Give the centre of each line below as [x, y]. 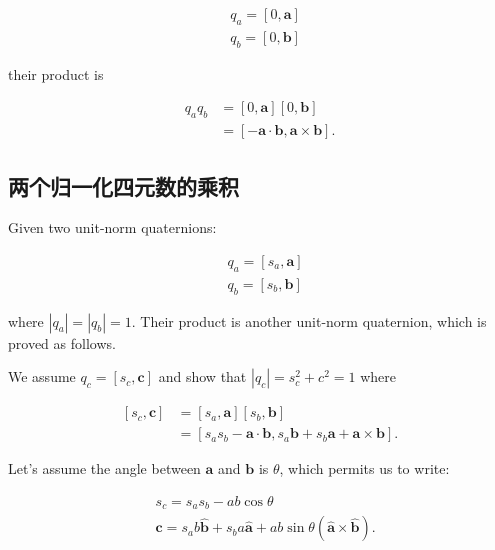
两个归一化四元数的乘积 [123, 185]
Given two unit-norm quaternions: [112, 227]
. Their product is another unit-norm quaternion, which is [309, 320]
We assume [42, 376]
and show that [202, 376]
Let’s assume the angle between [104, 468]
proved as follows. [62, 342]
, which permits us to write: [364, 468]
